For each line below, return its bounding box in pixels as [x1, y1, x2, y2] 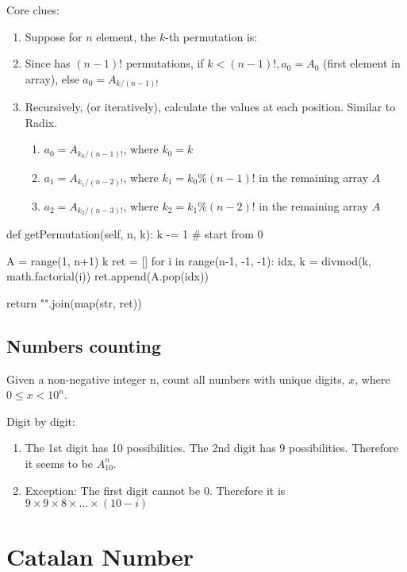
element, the [96, 28, 156, 44]
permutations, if [125, 55, 204, 71]
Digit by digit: [6, 412, 75, 429]
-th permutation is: [165, 28, 258, 44]
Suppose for [25, 28, 83, 44]
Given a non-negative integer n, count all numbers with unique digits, [6, 370, 345, 387]
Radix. [25, 114, 58, 130]
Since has [25, 55, 71, 71]
